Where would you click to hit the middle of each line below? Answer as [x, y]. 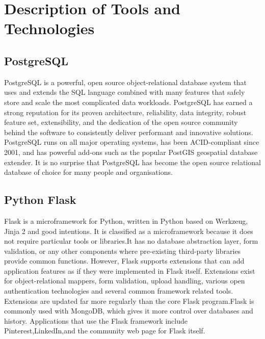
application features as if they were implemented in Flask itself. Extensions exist [130, 270]
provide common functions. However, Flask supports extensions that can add [124, 261]
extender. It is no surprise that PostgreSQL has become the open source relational [132, 162]
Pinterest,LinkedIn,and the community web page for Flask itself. [105, 331]
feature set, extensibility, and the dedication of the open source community [121, 122]
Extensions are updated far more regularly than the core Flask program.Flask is [129, 301]
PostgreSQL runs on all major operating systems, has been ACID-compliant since [132, 142]
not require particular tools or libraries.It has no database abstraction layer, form [131, 241]
